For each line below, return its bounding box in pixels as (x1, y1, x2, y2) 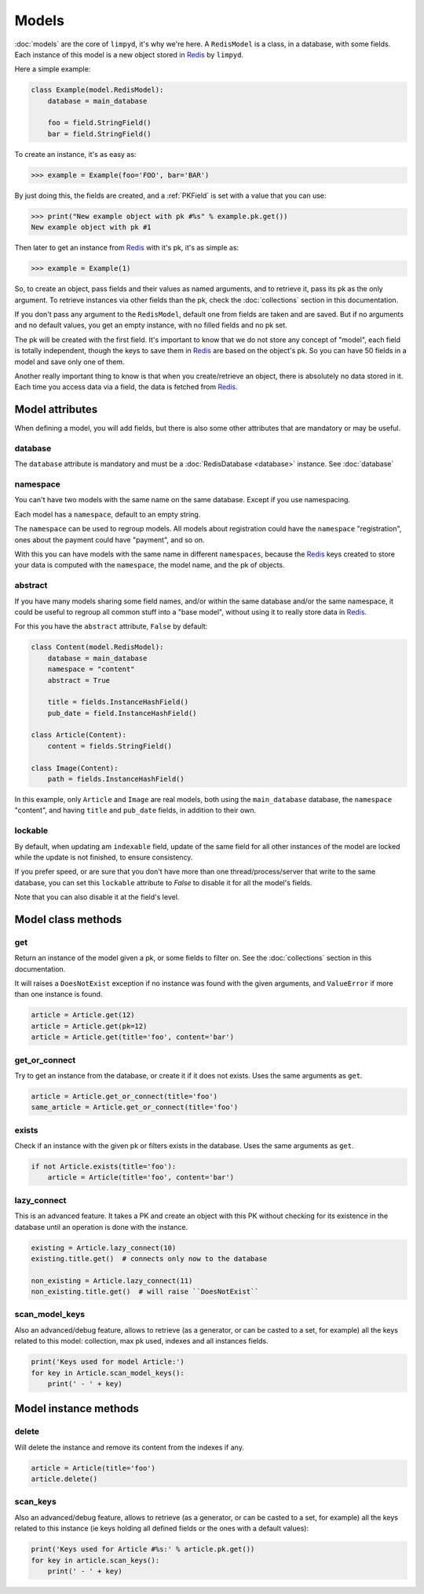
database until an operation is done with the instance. (14, 1222, 188, 1231)
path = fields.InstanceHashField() (47, 775, 185, 784)
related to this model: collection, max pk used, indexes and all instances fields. (14, 1337, 269, 1346)
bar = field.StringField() (47, 129, 152, 138)
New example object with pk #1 (31, 223, 152, 232)
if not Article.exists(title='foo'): (31, 1162, 177, 1171)
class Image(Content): (31, 764, 119, 772)
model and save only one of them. (14, 357, 125, 367)
